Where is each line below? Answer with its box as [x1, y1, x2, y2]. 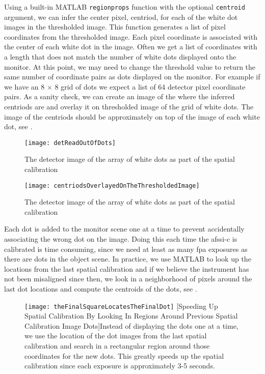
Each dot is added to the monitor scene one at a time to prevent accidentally [4, 223, 245, 234]
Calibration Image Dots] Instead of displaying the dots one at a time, [24, 320, 238, 331]
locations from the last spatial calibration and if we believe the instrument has [4, 263, 249, 274]
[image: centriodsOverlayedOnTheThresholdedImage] [24, 182, 200, 189]
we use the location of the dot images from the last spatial [24, 330, 207, 341]
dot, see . [4, 121, 33, 132]
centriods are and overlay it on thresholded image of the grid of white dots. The [4, 101, 254, 111]
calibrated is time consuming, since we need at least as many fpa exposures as [4, 243, 248, 254]
